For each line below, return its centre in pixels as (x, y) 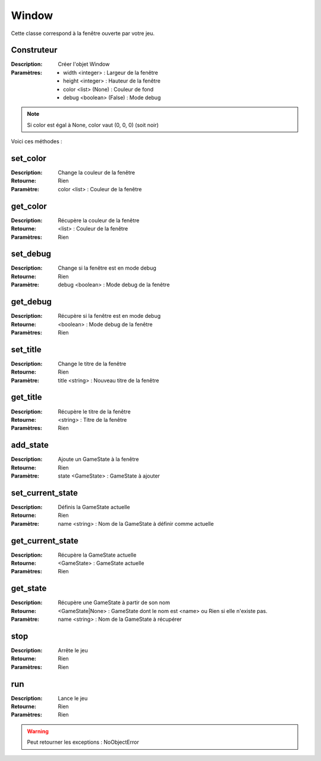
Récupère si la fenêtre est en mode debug (109, 316)
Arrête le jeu (73, 650)
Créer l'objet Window (84, 64)
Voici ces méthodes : (37, 141)
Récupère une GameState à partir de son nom (114, 602)
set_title (26, 350)
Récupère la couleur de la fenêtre (99, 220)
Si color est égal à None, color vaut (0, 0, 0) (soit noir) (93, 125)
